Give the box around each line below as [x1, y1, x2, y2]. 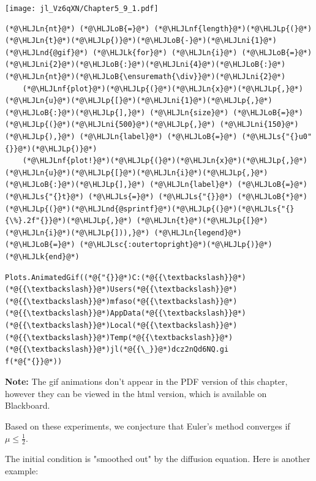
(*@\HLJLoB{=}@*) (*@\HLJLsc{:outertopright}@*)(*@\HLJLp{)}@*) [5, 240, 273, 249]
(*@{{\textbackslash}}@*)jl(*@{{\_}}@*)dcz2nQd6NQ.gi [5, 345, 229, 354]
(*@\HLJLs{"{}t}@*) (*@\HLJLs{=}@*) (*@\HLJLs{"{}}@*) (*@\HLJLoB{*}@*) [5, 192, 307, 201]
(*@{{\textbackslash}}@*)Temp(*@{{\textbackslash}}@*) [5, 333, 233, 342]
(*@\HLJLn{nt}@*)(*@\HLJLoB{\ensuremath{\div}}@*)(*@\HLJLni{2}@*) [5, 72, 286, 81]
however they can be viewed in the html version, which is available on [5, 387, 267, 400]
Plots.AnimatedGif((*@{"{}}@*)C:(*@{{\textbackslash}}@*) [5, 273, 246, 282]
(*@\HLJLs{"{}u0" [241, 132, 312, 141]
